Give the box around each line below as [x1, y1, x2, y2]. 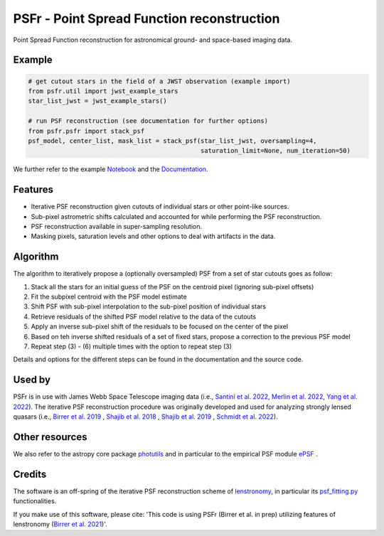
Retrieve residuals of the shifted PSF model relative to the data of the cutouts [31, 312, 256, 321]
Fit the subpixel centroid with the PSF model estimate [31, 292, 188, 301]
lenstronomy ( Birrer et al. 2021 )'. [13, 520, 108, 529]
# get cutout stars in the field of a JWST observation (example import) [28, 77, 291, 85]
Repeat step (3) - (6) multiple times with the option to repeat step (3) [31, 342, 233, 350]
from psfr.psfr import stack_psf [28, 127, 145, 135]
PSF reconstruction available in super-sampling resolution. [31, 222, 203, 230]
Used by [13, 374, 51, 386]
